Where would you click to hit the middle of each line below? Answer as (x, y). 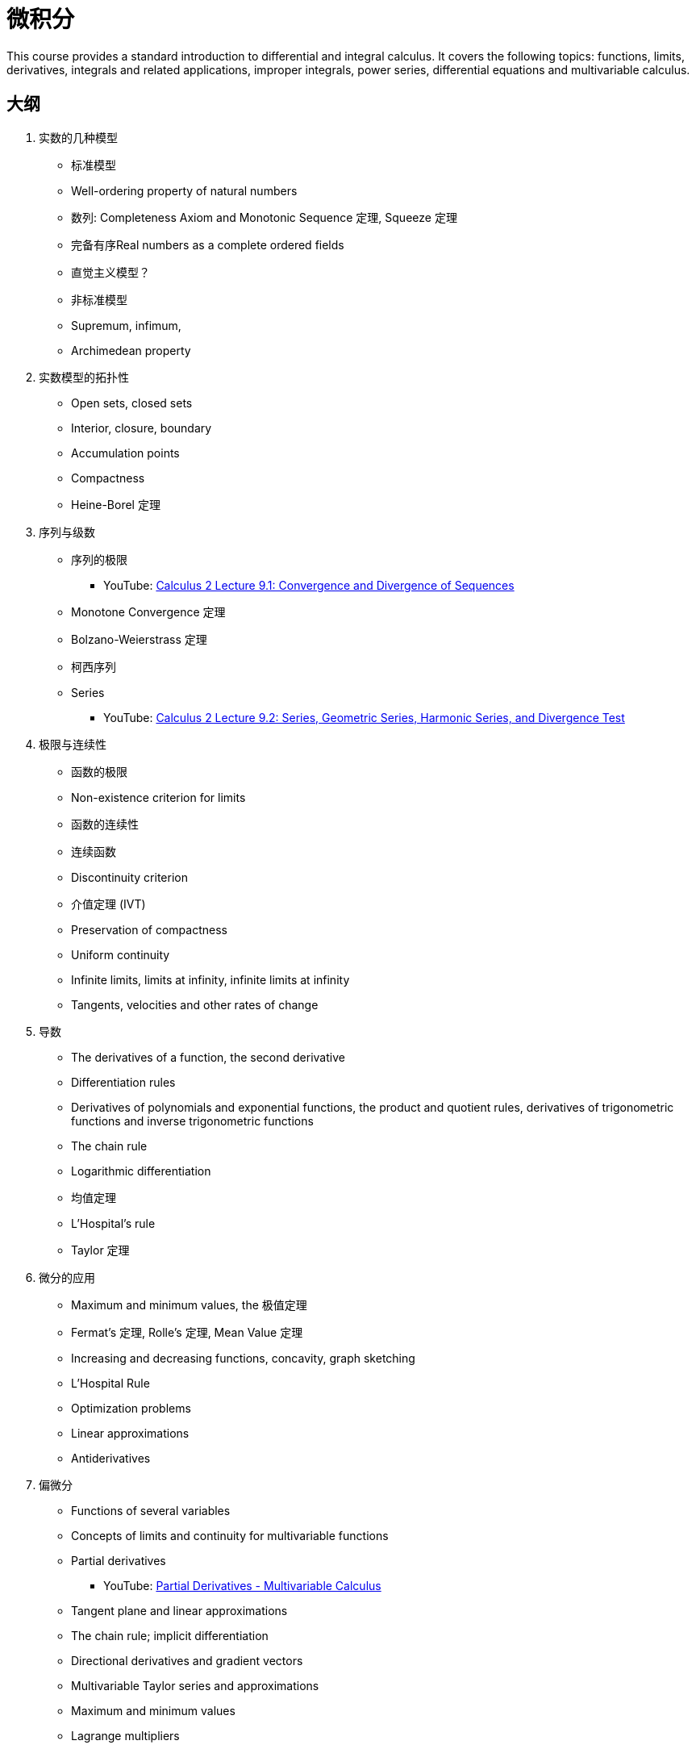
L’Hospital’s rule (113, 1223)
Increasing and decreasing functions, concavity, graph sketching (243, 1358)
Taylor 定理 (100, 1250)
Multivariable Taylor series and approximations (195, 1685)
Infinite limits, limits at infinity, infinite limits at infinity (210, 979)
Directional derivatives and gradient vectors (187, 1660)
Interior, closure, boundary (142, 428)
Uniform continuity (121, 954)
